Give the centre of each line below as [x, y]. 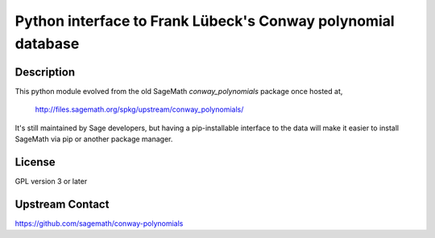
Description [45, 72]
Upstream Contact [62, 204]
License [35, 162]
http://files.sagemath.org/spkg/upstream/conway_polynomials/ [139, 109]
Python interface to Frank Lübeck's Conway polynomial [205, 21]
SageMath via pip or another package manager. [94, 139]
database [47, 43]
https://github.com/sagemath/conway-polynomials [99, 223]
